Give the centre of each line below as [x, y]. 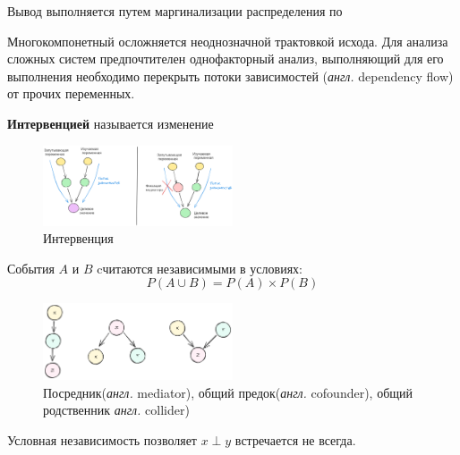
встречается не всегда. [295, 439]
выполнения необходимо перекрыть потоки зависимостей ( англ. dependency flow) [230, 76]
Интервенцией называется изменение [111, 123]
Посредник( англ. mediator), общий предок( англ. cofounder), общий [228, 392]
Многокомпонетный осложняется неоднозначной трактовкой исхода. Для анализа [228, 41]
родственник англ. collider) [116, 410]
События [31, 268]
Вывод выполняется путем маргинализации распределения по [175, 11]
